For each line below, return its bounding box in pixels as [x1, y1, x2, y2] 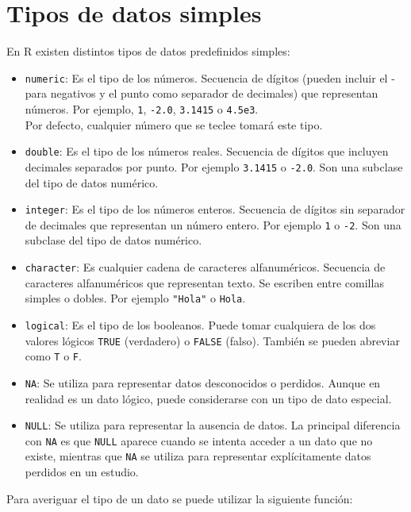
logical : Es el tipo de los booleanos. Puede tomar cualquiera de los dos [25, 316, 376, 333]
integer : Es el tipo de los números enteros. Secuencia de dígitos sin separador [25, 201, 405, 218]
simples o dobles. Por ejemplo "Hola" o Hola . [25, 290, 246, 306]
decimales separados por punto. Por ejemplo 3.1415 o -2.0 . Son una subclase [25, 158, 403, 175]
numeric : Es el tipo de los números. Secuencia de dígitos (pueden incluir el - [25, 69, 395, 86]
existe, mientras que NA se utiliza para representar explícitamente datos [25, 448, 371, 464]
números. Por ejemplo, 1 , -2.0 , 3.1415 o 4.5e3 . [25, 100, 259, 117]
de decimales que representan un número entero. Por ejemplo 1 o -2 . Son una [25, 216, 401, 233]
